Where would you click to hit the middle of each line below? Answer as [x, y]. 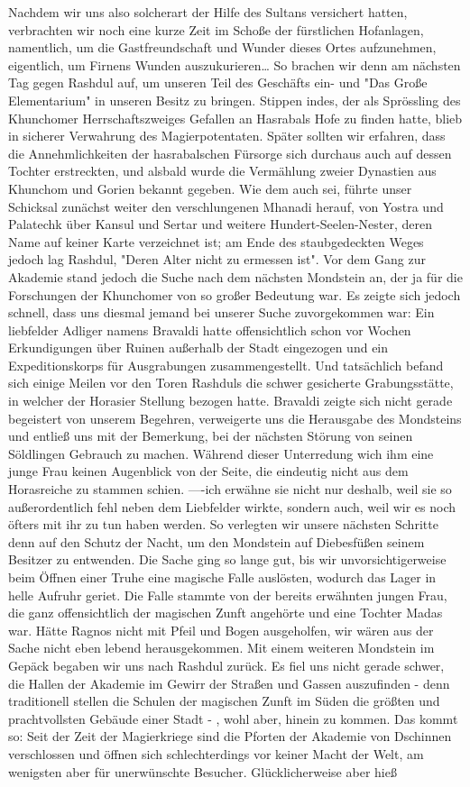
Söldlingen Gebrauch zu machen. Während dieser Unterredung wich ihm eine [221, 453]
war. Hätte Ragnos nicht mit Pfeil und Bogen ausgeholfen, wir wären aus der [221, 630]
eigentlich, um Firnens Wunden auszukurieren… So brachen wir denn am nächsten [235, 64]
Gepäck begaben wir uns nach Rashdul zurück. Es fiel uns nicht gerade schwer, [226, 665]
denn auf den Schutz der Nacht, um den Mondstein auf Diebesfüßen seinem [217, 541]
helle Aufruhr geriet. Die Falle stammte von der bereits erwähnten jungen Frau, [228, 595]
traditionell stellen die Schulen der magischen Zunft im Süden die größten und [224, 701]
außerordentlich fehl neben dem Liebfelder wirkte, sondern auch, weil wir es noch [232, 506]
